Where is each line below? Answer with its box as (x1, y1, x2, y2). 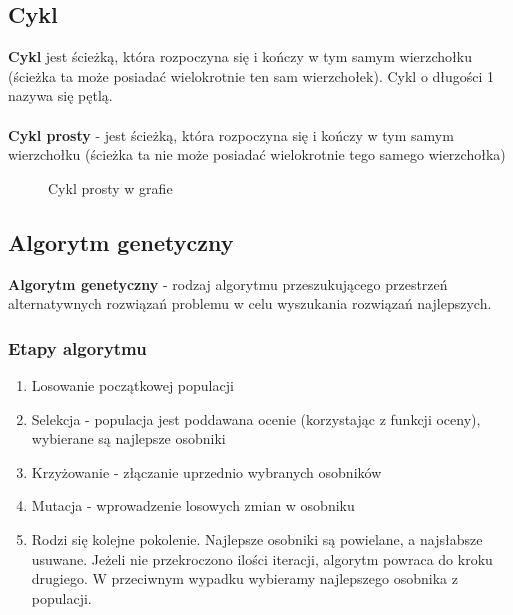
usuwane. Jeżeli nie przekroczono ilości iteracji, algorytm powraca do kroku (31, 548, 493, 569)
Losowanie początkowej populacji (31, 374, 234, 395)
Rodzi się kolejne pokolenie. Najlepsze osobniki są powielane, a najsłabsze (31, 528, 483, 549)
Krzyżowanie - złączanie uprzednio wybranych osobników (31, 461, 382, 482)
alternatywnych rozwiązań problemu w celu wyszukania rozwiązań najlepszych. (8, 293, 492, 314)
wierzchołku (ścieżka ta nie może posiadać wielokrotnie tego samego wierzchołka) (8, 144, 506, 165)
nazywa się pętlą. (8, 85, 113, 106)
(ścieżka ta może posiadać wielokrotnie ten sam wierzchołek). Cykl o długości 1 (8, 65, 495, 86)
